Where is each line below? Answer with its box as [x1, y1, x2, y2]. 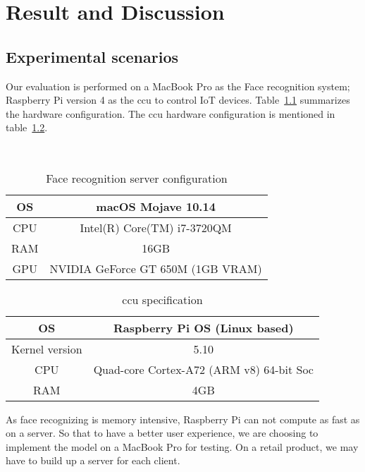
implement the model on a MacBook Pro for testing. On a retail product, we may [6, 439, 359, 454]
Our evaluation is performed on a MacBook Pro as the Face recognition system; [6, 78, 350, 93]
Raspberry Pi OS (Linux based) [113, 319, 294, 336]
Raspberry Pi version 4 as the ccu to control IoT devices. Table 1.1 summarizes [6, 92, 350, 107]
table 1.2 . [6, 120, 48, 135]
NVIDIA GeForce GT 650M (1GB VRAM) [49, 260, 262, 277]
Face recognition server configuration [46, 169, 228, 186]
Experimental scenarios [6, 45, 178, 67]
